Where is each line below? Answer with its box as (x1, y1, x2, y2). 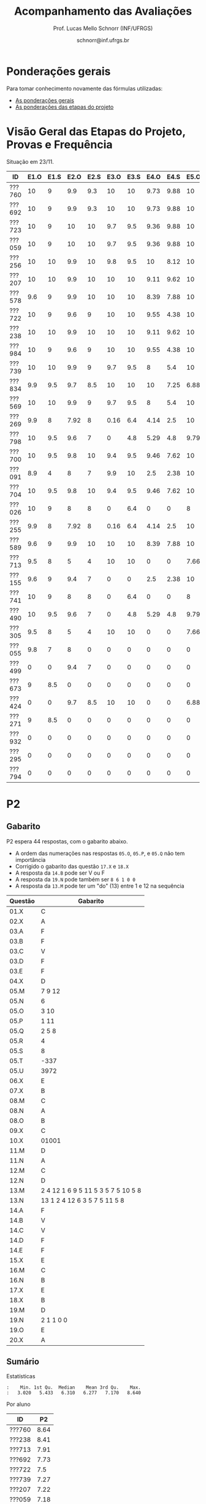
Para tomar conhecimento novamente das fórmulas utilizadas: (6, 85, 163, 92)
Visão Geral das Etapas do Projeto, (6, 125, 186, 139)
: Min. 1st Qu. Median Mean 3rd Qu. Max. (6, 1384, 141, 1391)
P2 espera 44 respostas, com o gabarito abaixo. (6, 837, 128, 845)
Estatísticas (6, 1373, 36, 1380)
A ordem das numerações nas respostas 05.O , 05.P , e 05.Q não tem (15, 850, 185, 857)
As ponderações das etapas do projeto (15, 103, 114, 110)
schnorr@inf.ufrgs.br (76, 36, 130, 44)
